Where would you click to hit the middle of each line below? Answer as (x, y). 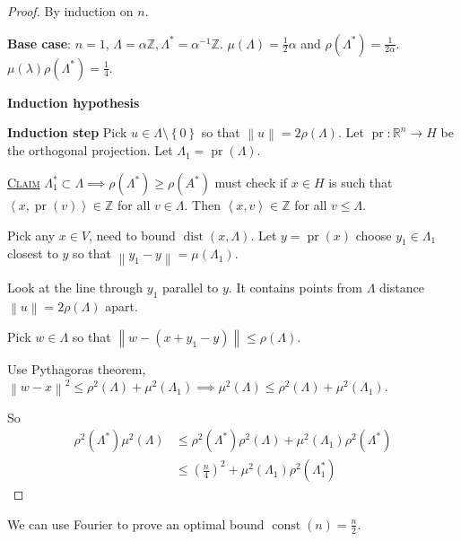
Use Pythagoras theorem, (77, 368)
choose (374, 235)
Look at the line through (75, 287)
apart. (122, 305)
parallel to (191, 287)
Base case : (39, 43)
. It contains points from (296, 287)
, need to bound (132, 235)
